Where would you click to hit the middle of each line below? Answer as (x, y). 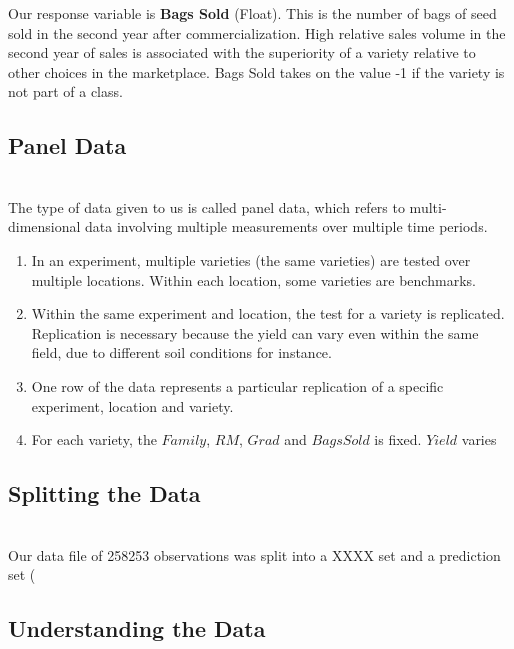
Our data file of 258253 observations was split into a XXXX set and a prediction (254, 554)
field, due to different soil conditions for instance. (181, 352)
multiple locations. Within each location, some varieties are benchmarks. (253, 279)
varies (479, 439)
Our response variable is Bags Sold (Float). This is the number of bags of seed (252, 13)
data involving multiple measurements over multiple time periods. (286, 226)
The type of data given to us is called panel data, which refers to (206, 206)
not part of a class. (65, 91)
